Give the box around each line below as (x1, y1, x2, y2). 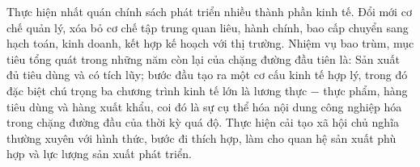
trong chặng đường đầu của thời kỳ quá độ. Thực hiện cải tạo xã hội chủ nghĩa (6, 114, 400, 131)
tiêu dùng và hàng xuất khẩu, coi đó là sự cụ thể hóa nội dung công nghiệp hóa (6, 98, 402, 115)
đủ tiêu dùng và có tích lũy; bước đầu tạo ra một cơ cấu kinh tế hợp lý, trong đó (6, 66, 408, 83)
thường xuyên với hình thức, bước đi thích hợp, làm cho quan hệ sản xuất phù (6, 129, 397, 146)
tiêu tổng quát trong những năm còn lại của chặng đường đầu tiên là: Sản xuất (6, 50, 400, 67)
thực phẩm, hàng (323, 81, 408, 98)
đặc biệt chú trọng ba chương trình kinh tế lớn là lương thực (6, 81, 308, 98)
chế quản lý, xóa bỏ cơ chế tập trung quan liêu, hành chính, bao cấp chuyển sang (6, 19, 409, 35)
